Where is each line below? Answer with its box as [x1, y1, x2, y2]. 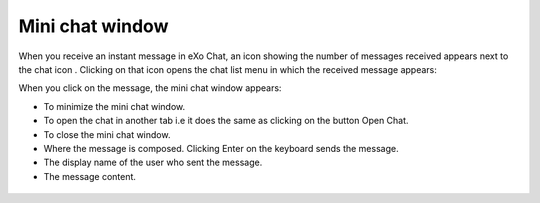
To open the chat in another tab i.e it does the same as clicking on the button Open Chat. [43, 115, 409, 127]
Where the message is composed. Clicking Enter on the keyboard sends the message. [43, 142, 399, 154]
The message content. [43, 170, 137, 182]
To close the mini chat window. [43, 128, 171, 140]
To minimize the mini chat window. [43, 100, 186, 112]
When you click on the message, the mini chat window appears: [18, 82, 282, 94]
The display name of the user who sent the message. [43, 156, 263, 169]
